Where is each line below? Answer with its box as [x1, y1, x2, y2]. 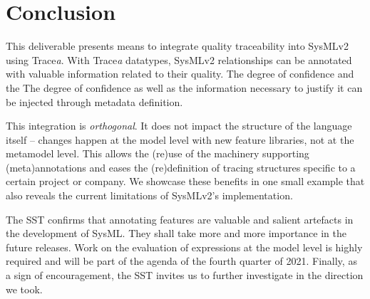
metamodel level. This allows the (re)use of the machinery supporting [6, 146, 309, 161]
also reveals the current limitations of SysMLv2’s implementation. [6, 188, 293, 203]
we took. [6, 281, 43, 296]
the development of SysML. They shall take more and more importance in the [6, 226, 347, 241]
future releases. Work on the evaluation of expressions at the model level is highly [6, 239, 363, 254]
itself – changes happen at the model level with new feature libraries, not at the [6, 132, 354, 147]
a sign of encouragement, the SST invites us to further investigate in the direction [6, 268, 364, 283]
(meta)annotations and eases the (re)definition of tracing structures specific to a [6, 159, 356, 174]
